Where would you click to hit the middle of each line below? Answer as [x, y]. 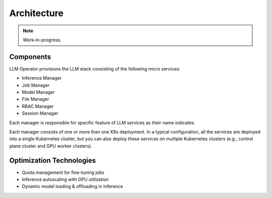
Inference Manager [42, 78]
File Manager [36, 99]
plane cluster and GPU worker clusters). [51, 146]
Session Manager [40, 113]
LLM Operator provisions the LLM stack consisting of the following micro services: [95, 69]
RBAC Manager [38, 106]
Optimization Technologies [53, 160]
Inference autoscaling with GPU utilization [65, 179]
